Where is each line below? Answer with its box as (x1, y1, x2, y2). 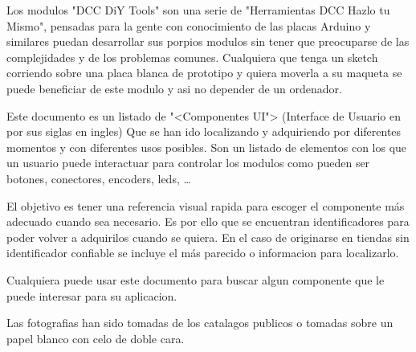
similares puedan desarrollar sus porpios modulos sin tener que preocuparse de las (6, 33, 410, 50)
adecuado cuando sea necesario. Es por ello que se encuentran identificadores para (6, 213, 410, 230)
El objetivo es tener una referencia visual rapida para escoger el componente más (6, 197, 405, 214)
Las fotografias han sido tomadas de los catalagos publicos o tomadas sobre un (6, 314, 394, 331)
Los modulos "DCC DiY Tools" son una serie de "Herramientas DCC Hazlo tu (6, 2, 390, 18)
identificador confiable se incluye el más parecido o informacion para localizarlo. (6, 244, 399, 261)
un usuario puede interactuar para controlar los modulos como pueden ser (6, 154, 370, 171)
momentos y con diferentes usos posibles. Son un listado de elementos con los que (6, 138, 407, 155)
